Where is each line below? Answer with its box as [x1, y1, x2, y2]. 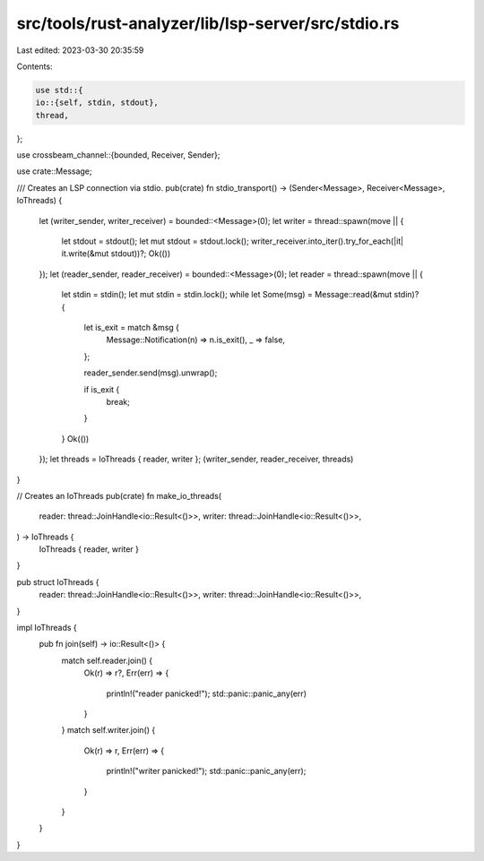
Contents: [16, 61, 53, 72]
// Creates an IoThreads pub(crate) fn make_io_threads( [16, 490, 222, 501]
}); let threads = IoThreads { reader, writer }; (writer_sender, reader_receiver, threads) [39, 453, 354, 465]
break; [106, 396, 130, 407]
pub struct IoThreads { [16, 576, 99, 587]
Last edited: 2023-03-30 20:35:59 [16, 45, 144, 56]
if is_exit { [83, 383, 120, 394]
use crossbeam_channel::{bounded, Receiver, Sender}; [16, 150, 220, 160]
